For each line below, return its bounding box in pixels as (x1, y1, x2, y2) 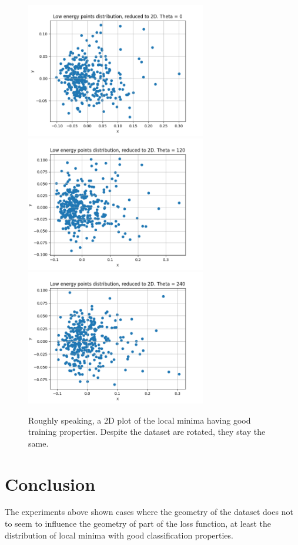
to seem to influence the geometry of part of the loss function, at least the (5, 517, 272, 530)
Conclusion (5, 471, 96, 496)
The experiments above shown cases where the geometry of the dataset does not (5, 506, 293, 518)
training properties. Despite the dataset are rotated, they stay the (28, 425, 266, 438)
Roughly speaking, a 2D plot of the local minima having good (28, 414, 251, 426)
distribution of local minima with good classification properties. (5, 529, 233, 541)
